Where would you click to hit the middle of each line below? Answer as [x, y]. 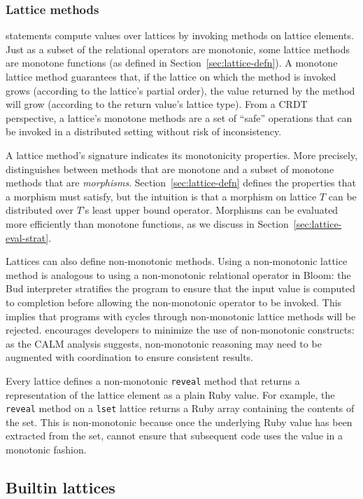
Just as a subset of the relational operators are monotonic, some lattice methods [178, 49]
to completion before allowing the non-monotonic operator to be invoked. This [174, 302]
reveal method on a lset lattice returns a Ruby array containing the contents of [180, 408]
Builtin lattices [60, 487]
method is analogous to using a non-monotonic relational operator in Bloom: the [178, 274]
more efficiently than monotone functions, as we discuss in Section [147, 223]
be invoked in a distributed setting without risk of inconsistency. [144, 131]
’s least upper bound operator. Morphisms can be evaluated [210, 210]
